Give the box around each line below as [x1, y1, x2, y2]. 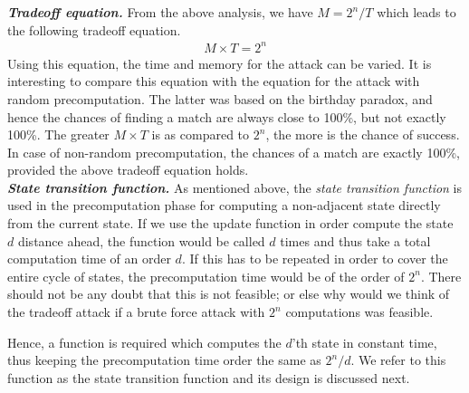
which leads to [377, 3, 456, 21]
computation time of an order [7, 249, 171, 268]
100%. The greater [7, 125, 110, 144]
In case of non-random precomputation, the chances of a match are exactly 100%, [7, 142, 460, 161]
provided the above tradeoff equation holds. [7, 160, 249, 179]
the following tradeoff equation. [7, 20, 181, 39]
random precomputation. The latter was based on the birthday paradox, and [7, 89, 433, 108]
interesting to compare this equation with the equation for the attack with [7, 72, 420, 91]
